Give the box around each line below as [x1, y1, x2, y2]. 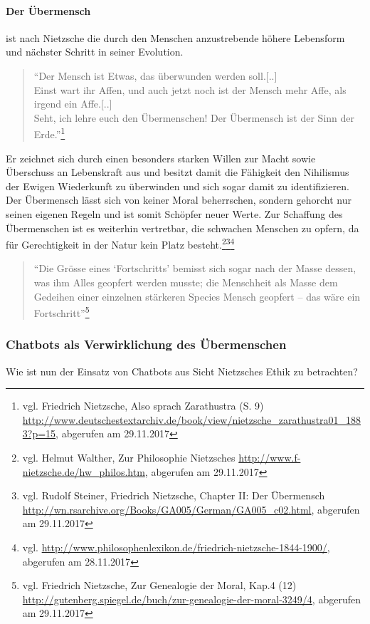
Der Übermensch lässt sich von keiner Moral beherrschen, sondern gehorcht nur [6, 192, 351, 207]
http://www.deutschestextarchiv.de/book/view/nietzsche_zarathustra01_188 [22, 412, 361, 427]
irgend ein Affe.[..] [33, 96, 112, 111]
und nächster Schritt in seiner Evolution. [6, 44, 184, 59]
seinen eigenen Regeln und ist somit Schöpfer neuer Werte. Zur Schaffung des [6, 206, 343, 221]
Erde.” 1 [33, 125, 65, 142]
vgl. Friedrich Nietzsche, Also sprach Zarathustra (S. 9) [22, 398, 264, 413]
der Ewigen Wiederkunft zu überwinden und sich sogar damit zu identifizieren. [6, 178, 349, 193]
